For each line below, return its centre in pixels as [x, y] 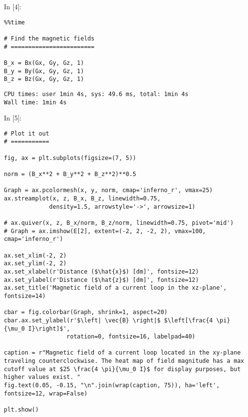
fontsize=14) [25, 296]
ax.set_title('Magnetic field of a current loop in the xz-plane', [115, 288]
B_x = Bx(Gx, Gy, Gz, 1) [44, 63]
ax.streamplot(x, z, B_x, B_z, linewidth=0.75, [82, 199]
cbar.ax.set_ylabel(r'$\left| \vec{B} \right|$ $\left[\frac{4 [108, 320]
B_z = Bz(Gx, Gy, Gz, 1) [44, 79]
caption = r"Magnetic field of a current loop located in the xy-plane [122, 353]
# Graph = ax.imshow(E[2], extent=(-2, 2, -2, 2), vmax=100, [105, 231]
